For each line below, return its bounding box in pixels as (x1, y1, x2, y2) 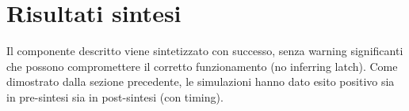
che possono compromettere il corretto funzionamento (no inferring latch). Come (6, 57, 398, 74)
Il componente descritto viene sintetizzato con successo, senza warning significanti (6, 43, 403, 59)
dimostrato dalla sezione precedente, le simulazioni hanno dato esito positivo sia (6, 73, 395, 90)
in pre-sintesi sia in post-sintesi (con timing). (6, 88, 224, 105)
